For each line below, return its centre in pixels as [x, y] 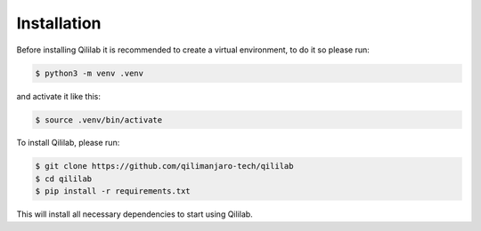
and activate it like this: [59, 96]
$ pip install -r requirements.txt [113, 191]
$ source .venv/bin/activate [99, 119]
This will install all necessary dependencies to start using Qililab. [135, 214]
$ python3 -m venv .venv [90, 73]
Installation [59, 23]
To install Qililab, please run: [68, 143]
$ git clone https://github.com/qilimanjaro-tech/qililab [164, 166]
